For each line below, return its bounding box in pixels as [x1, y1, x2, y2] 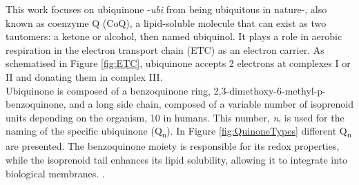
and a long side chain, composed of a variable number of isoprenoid [69, 97, 353, 111]
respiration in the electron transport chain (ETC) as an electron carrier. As [6, 42, 324, 57]
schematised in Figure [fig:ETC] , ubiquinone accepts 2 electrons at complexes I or [6, 56, 351, 70]
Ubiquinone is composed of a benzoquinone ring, [6, 83, 211, 97]
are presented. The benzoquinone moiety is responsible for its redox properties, [6, 139, 340, 153]
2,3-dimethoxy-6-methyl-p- [213, 83, 326, 97]
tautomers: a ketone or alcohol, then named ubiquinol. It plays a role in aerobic [6, 29, 342, 43]
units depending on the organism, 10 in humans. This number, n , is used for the [6, 110, 345, 124]
